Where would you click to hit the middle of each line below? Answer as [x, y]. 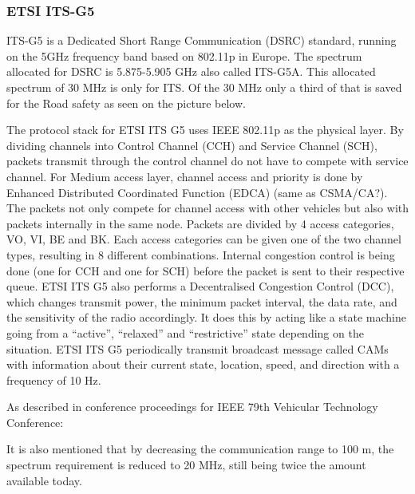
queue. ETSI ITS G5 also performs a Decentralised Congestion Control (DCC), [200, 286]
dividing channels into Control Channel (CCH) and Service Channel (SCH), [192, 145]
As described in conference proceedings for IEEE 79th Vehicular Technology [192, 407]
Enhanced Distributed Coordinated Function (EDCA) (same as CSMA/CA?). [197, 192]
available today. [44, 480]
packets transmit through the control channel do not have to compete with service [207, 161]
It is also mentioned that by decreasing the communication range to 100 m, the [200, 449]
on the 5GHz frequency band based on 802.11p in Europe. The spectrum [184, 55]
